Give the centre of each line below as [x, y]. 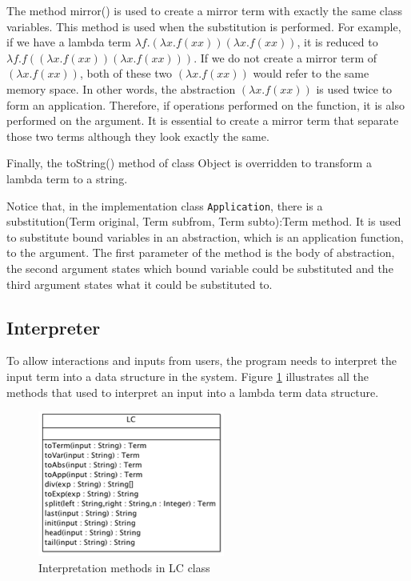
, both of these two [126, 73]
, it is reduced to [337, 42]
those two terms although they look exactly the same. [138, 136]
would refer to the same [311, 73]
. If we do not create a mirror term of [285, 57]
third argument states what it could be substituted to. [140, 284]
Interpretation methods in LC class [124, 567]
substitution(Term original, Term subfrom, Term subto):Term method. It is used [204, 221]
